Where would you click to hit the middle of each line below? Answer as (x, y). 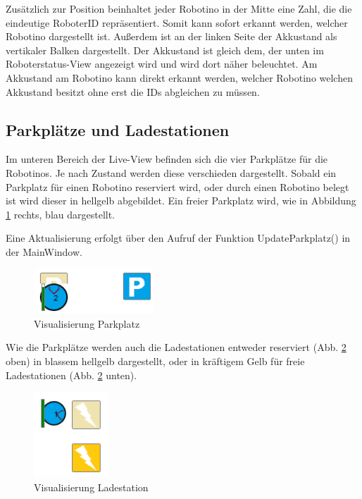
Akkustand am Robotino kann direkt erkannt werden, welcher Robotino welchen (179, 77)
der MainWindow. (44, 251)
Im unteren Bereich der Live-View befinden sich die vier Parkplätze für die (167, 159)
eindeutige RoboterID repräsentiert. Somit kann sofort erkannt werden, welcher (177, 22)
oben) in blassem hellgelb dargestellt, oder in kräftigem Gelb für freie (155, 361)
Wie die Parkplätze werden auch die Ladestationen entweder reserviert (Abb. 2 (176, 347)
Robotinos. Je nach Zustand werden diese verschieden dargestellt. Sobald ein (171, 172)
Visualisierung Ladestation (91, 487)
